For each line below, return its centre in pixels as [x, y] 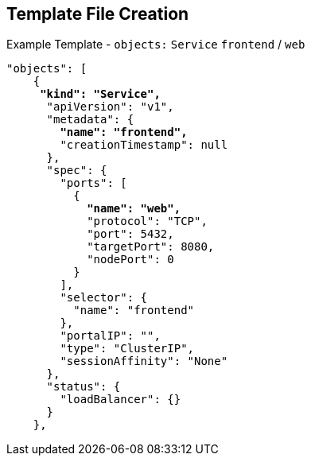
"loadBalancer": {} [121, 400]
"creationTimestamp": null [144, 145]
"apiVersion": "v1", [110, 107]
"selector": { [104, 298]
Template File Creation [98, 14]
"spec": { [77, 171]
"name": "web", [134, 209]
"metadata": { [90, 120]
